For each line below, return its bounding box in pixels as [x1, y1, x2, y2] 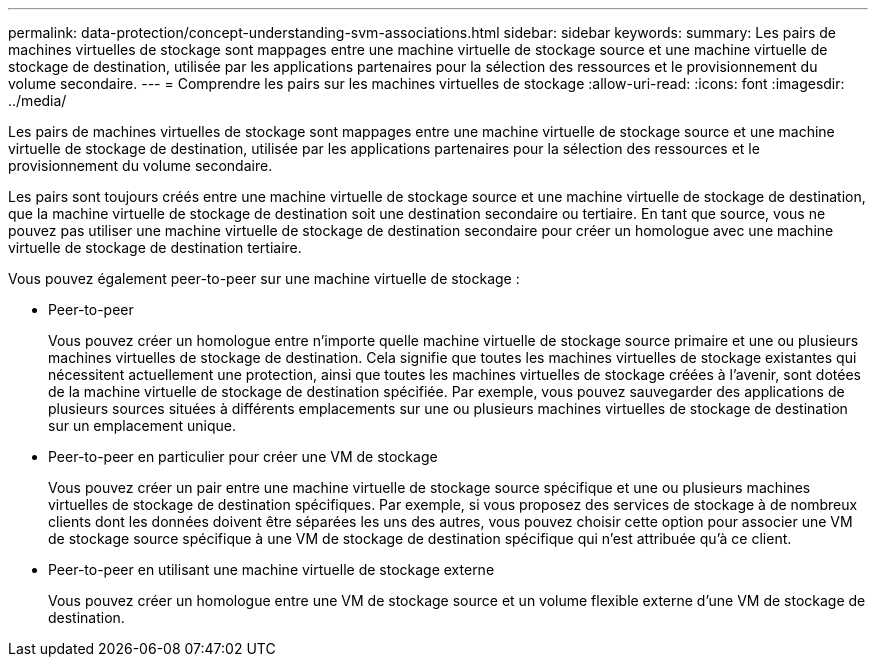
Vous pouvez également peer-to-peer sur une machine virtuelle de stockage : [8, 270, 520, 287]
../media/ [8, 92, 67, 109]
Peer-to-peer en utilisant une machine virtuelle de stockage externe [48, 561, 495, 578]
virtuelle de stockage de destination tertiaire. [8, 239, 302, 256]
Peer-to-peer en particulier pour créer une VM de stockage [48, 448, 438, 465]
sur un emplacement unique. [48, 417, 236, 434]
